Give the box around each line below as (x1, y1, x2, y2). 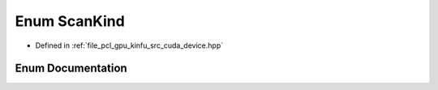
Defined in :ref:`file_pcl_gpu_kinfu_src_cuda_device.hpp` (35, 41, 223, 50)
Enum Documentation (15, 62, 127, 75)
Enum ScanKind (15, 12, 125, 30)
